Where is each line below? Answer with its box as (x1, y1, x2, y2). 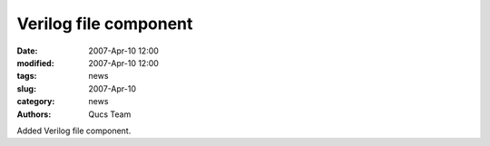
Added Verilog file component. (16, 125, 132, 136)
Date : (16, 45, 38, 56)
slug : (16, 83, 36, 94)
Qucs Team (88, 109, 132, 120)
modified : (16, 57, 54, 68)
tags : (16, 71, 37, 82)
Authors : (16, 109, 52, 120)
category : (16, 96, 55, 107)
